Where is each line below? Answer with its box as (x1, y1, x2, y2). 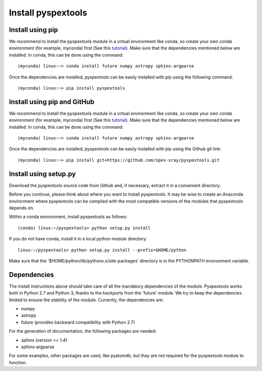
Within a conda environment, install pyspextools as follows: (9, 214, 128, 220)
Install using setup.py (9, 170, 76, 178)
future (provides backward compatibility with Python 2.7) (21, 319, 135, 325)
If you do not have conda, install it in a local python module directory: (9, 236, 147, 242)
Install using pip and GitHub (9, 97, 95, 106)
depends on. (9, 205, 34, 211)
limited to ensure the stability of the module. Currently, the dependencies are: (9, 297, 164, 303)
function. (9, 359, 27, 365)
